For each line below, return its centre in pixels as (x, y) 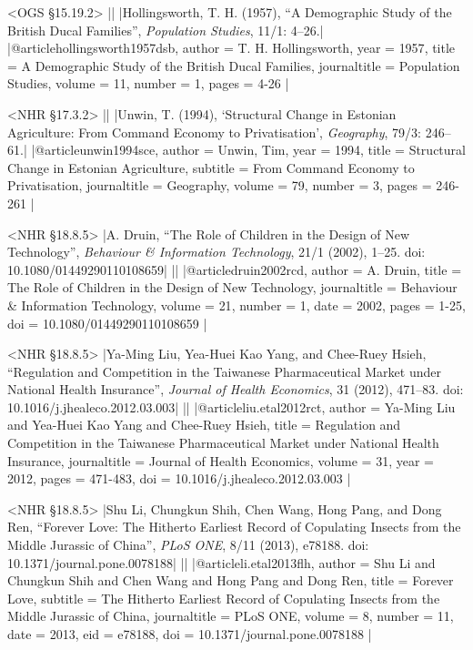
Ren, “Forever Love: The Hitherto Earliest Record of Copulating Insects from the (234, 527)
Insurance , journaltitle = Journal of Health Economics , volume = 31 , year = (221, 460)
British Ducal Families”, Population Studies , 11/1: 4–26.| (166, 30)
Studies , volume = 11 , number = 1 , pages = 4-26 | (148, 83)
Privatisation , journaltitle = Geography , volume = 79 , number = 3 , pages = (220, 185)
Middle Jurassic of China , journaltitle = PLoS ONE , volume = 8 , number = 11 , (231, 616)
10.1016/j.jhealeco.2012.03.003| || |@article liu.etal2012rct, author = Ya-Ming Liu (231, 406)
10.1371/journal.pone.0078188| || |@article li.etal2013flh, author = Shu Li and (221, 562)
